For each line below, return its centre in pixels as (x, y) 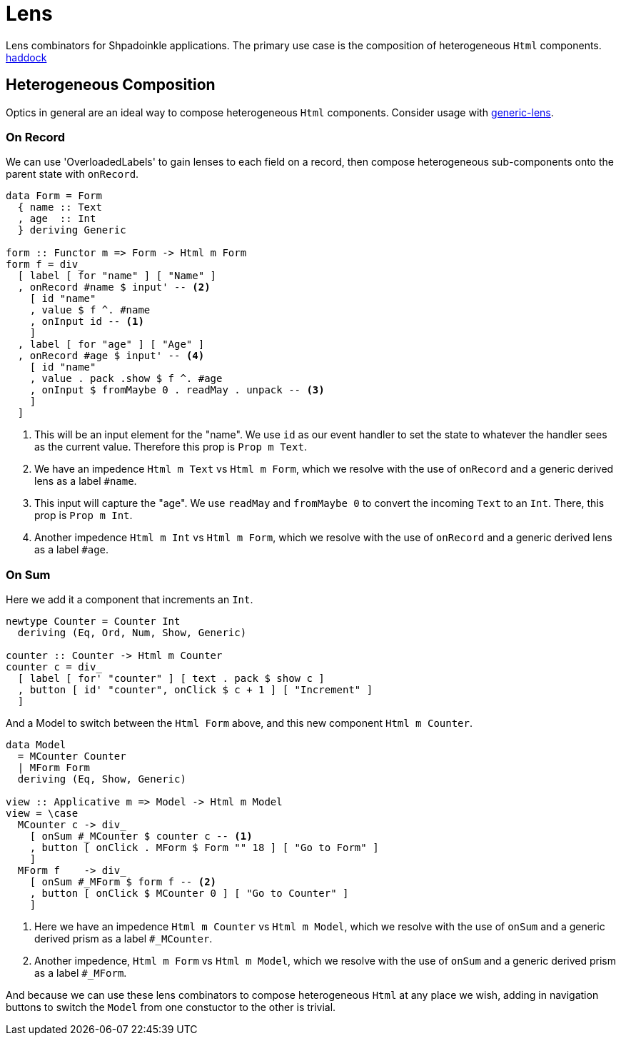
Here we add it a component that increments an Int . (130, 600)
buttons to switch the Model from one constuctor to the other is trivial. (171, 1007)
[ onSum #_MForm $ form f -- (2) (123, 882)
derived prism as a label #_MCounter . (123, 939)
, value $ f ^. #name (90, 310)
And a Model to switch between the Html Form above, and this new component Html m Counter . (239, 723)
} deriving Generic (72, 230)
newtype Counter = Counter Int (93, 622)
